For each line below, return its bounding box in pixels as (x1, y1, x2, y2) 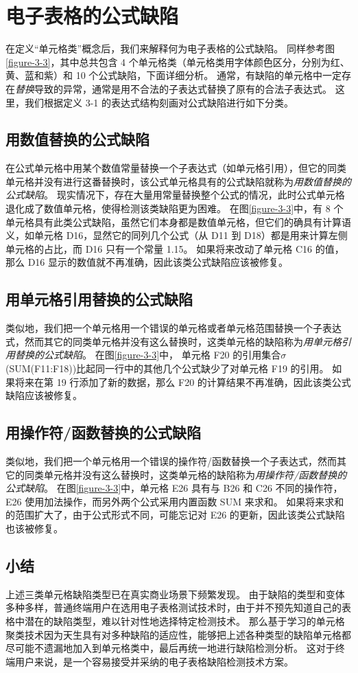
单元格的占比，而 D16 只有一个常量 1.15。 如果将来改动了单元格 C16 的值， (5, 241, 344, 255)
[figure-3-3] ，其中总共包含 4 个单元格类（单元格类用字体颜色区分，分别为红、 (5, 54, 350, 69)
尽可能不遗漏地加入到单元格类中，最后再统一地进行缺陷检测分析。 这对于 (5, 641, 335, 655)
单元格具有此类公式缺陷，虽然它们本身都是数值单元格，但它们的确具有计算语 (5, 214, 351, 229)
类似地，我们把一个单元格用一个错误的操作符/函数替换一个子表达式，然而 (5, 454, 337, 468)
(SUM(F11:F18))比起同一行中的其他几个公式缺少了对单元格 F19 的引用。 (5, 361, 329, 376)
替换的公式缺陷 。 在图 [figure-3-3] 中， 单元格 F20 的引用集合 (14, 347, 281, 362)
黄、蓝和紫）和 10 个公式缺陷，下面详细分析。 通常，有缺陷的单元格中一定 (5, 68, 342, 82)
